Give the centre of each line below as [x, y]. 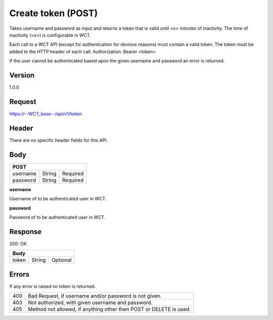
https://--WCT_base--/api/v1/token [45, 114]
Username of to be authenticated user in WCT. [58, 199]
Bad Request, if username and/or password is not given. [95, 296]
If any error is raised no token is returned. [53, 286]
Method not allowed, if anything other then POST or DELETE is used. [109, 309]
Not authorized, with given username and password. [90, 303]
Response [26, 231]
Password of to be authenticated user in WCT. [57, 217]
